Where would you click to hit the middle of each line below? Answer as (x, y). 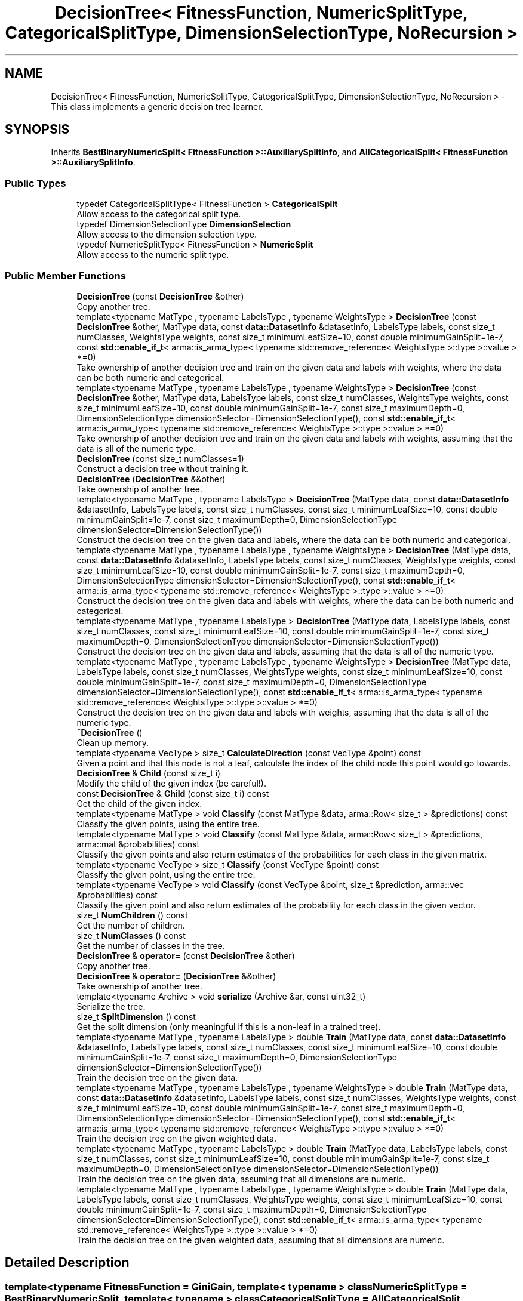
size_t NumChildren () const (132, 915)
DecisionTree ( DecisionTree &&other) (151, 479)
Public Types (36, 183)
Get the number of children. (131, 925)
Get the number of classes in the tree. (151, 945)
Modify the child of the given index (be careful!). (171, 783)
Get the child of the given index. (139, 803)
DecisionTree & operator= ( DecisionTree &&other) (176, 976)
